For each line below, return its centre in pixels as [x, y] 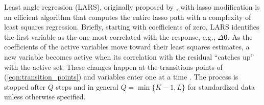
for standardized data [221, 86]
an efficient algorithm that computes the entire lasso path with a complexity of [128, 17]
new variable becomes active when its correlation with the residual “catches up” [129, 56]
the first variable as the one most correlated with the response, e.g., [110, 36]
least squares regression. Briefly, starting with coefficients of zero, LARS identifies [132, 27]
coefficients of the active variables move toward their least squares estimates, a [127, 47]
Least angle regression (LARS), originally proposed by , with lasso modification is [132, 7]
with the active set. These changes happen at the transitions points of [113, 67]
